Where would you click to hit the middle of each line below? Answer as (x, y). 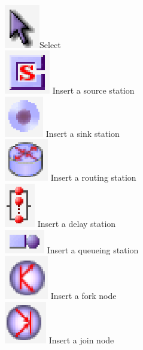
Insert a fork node (83, 296)
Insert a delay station (77, 223)
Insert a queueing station (93, 249)
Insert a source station (93, 90)
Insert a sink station (83, 133)
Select (50, 44)
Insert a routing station (93, 177)
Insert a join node (81, 339)
